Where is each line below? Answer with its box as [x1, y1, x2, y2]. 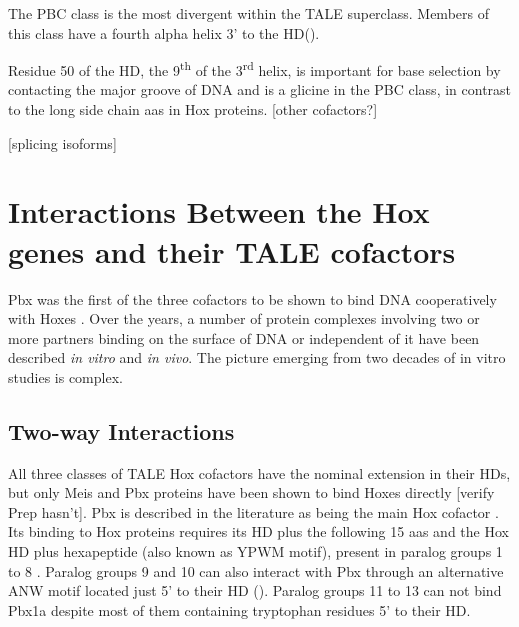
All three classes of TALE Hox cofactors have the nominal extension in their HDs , [8, 462, 511, 483]
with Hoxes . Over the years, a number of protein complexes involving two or [8, 308, 480, 329]
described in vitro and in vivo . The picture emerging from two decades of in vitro [8, 347, 506, 368]
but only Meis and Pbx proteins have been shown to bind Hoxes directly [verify [8, 482, 495, 503]
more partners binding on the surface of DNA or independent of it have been [8, 327, 480, 348]
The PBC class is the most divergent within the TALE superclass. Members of [8, 3, 489, 23]
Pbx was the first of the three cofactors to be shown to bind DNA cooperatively [8, 288, 497, 309]
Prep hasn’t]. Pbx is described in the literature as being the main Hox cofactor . [8, 501, 499, 522]
